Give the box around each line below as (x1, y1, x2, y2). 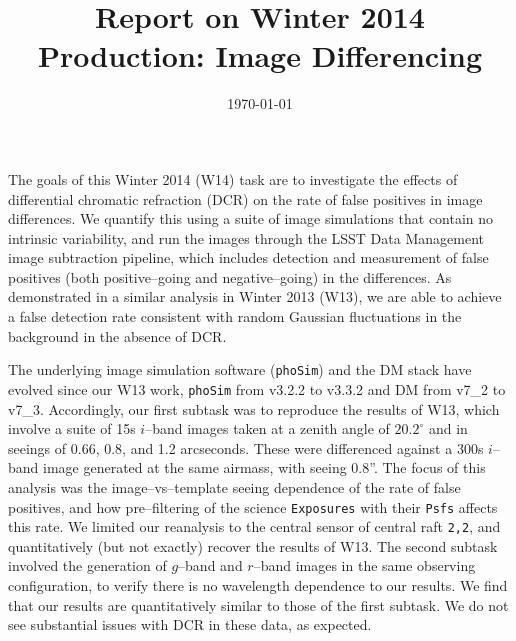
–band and (178, 555, 243, 576)
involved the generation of (8, 555, 167, 576)
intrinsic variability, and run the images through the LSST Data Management (8, 227, 484, 248)
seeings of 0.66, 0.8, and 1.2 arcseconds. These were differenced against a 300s (8, 437, 484, 458)
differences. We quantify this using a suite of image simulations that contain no (8, 208, 494, 229)
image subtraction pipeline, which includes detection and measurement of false (8, 247, 489, 268)
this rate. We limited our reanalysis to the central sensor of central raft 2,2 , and (8, 516, 501, 537)
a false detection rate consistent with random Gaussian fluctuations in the (8, 306, 462, 327)
